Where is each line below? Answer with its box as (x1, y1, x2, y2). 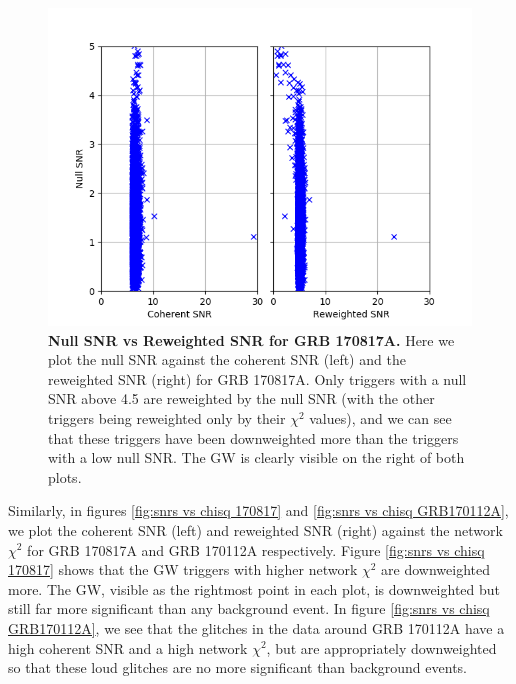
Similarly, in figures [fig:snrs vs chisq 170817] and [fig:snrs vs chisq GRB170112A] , (8, 500, 509, 521)
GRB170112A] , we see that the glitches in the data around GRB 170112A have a (8, 617, 505, 638)
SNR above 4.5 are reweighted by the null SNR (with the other (48, 388, 435, 409)
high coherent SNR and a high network (8, 637, 248, 658)
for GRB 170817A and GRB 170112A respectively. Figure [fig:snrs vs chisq (27, 539, 485, 560)
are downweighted (381, 559, 491, 580)
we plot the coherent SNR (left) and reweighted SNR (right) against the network (8, 519, 503, 540)
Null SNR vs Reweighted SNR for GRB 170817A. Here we (48, 329, 455, 350)
